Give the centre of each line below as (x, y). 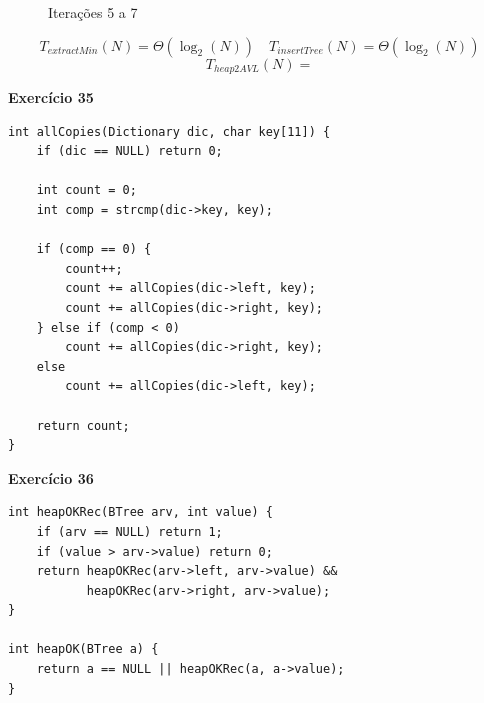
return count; (83, 425)
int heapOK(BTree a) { (83, 649)
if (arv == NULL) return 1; (129, 531)
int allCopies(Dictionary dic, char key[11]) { (169, 131)
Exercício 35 (51, 97)
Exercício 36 (51, 477)
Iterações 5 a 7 (93, 12)
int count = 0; (86, 190)
